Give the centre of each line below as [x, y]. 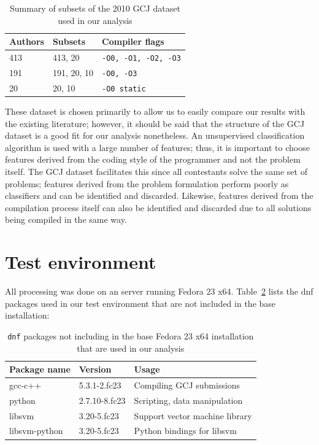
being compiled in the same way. [66, 219]
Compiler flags [133, 41]
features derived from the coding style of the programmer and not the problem [153, 159]
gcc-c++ [25, 385]
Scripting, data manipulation [188, 400]
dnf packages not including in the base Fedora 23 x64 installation [131, 335]
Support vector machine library [193, 415]
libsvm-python [36, 431]
